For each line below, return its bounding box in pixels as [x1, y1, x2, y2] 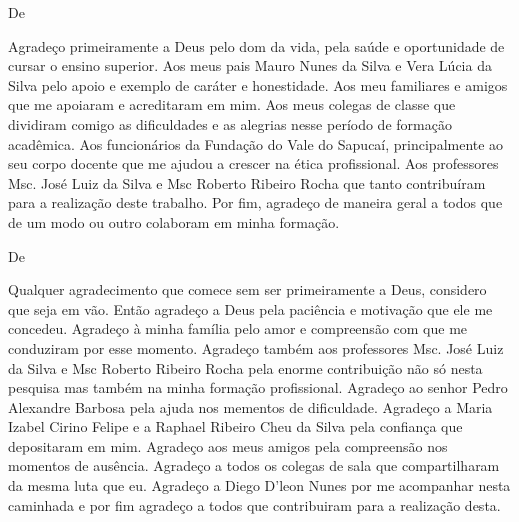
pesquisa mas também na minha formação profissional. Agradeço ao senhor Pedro [8, 377, 508, 398]
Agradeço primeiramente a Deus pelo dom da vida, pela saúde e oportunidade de [8, 35, 505, 56]
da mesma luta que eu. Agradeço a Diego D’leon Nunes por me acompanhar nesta [8, 475, 511, 496]
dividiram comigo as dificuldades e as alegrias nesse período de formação [8, 113, 452, 134]
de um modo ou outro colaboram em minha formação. [8, 211, 340, 232]
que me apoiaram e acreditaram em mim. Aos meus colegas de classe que [8, 94, 456, 115]
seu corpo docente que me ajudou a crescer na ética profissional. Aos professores [8, 153, 499, 174]
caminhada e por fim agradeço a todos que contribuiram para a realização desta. [8, 494, 501, 515]
